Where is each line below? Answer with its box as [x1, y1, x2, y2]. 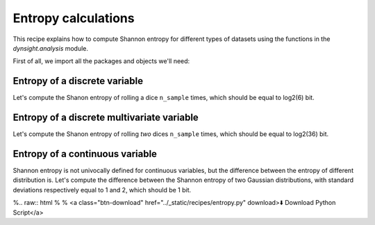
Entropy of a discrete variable [12, 75, 144, 87]
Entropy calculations [12, 10, 135, 26]
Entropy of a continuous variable [12, 148, 158, 160]
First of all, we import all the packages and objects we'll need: [12, 57, 190, 65]
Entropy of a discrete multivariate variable [12, 112, 199, 124]
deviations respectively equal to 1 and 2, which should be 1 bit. [12, 185, 192, 194]
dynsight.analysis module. [12, 44, 89, 52]
